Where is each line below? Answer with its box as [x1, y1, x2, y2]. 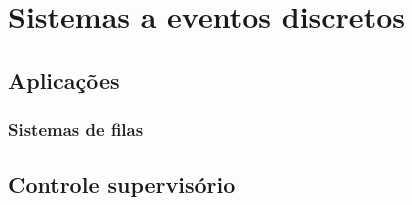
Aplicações [8, 64, 120, 95]
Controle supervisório [8, 169, 236, 200]
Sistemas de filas [8, 117, 144, 142]
